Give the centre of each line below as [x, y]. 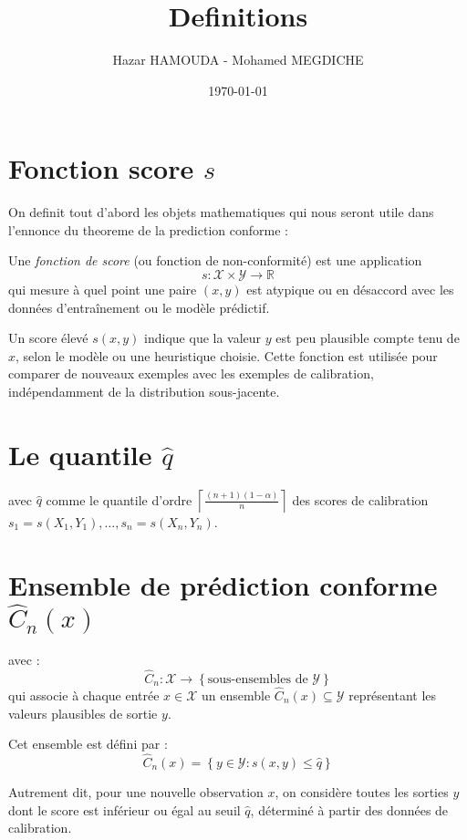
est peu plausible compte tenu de [368, 338]
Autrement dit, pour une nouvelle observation [136, 791]
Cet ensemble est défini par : [88, 744]
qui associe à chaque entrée [84, 695]
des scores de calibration [360, 499]
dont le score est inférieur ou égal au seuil [125, 809]
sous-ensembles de [258, 679]
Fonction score [101, 168]
